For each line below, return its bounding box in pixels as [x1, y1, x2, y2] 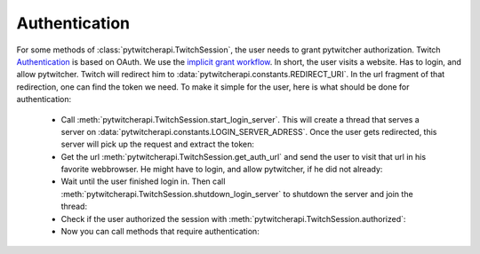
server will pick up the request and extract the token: [60, 139, 255, 150]
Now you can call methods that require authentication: [60, 226, 260, 237]
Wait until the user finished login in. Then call [60, 176, 226, 187]
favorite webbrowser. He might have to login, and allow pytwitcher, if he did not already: [60, 164, 383, 175]
